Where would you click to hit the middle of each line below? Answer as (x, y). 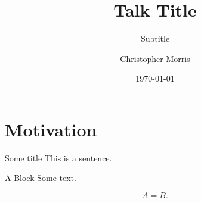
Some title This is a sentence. (58, 157)
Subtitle (155, 38)
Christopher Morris (155, 58)
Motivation (51, 129)
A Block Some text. (41, 178)
